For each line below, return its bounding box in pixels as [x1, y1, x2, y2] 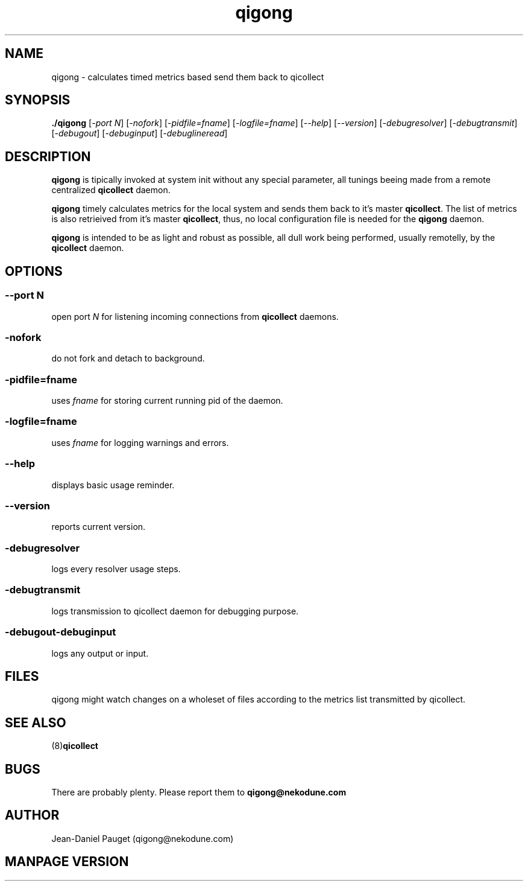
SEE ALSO [5, 715, 66, 730]
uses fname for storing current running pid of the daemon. [51, 395, 283, 406]
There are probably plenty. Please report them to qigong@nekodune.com [51, 787, 347, 798]
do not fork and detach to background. [51, 353, 205, 364]
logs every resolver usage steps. [51, 564, 181, 574]
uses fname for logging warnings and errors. [51, 437, 229, 448]
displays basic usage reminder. [51, 479, 175, 490]
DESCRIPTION [5, 148, 91, 164]
